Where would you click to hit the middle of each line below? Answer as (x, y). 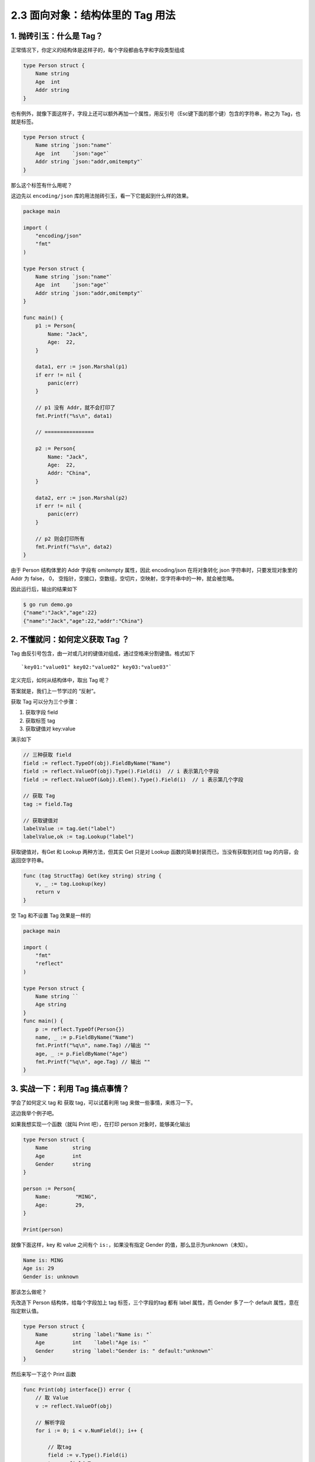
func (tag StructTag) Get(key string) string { (92, 875)
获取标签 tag (40, 720)
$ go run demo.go (48, 605)
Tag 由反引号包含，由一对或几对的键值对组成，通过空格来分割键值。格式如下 (103, 654)
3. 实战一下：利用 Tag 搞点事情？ (70, 1089)
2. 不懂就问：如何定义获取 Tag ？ (70, 639)
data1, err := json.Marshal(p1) (82, 367)
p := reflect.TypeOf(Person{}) (80, 1029)
